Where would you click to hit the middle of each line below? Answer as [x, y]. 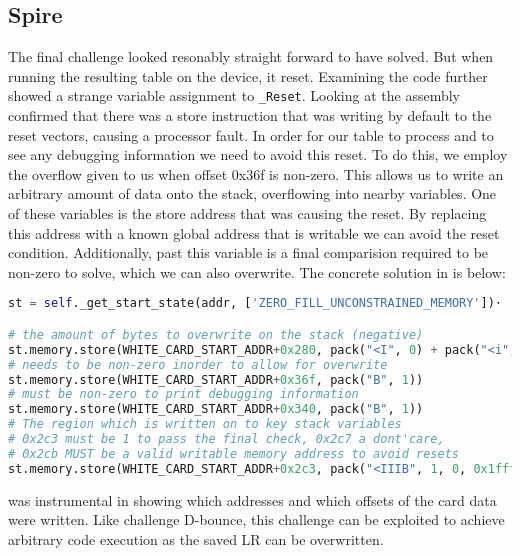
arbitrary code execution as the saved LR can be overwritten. [196, 538]
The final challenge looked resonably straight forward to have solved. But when [251, 56]
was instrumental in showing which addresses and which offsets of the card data [252, 499]
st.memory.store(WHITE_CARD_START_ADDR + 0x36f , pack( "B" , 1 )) [216, 379]
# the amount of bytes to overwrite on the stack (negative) [216, 334]
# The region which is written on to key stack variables [205, 424]
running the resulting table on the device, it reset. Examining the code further [248, 75]
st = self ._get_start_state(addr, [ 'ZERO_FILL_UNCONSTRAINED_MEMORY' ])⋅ [255, 303]
